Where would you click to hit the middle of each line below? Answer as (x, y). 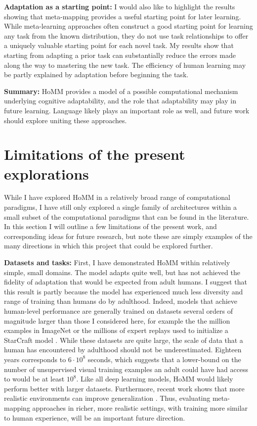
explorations (46, 173)
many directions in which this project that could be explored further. (108, 246)
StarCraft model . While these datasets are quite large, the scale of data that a (124, 340)
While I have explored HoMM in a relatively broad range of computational (117, 197)
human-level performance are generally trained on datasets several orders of (118, 310)
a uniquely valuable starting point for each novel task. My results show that (119, 45)
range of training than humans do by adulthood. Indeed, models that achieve (121, 301)
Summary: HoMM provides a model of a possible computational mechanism (121, 91)
